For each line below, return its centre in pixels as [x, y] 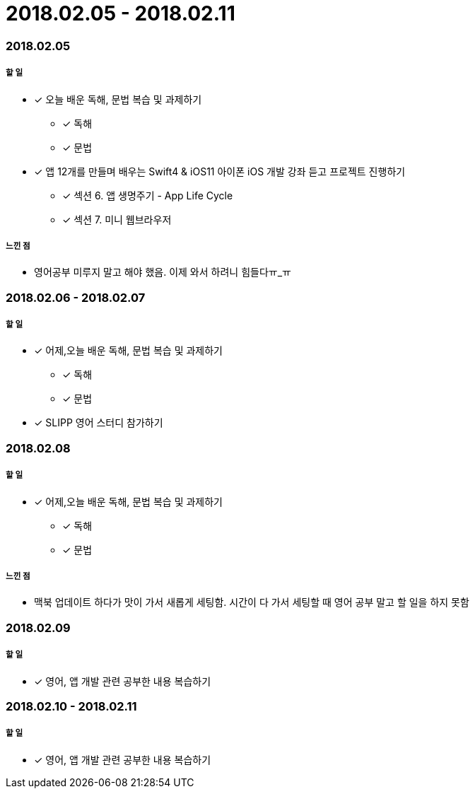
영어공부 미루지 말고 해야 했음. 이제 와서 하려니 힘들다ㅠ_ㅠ [163, 272]
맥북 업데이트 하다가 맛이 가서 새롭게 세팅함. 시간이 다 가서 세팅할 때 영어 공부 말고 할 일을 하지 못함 [252, 602]
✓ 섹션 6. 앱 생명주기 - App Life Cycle [148, 195]
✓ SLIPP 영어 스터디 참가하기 [99, 423]
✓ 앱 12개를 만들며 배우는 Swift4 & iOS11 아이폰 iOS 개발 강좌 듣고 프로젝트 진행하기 [220, 171]
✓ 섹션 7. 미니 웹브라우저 [117, 219]
